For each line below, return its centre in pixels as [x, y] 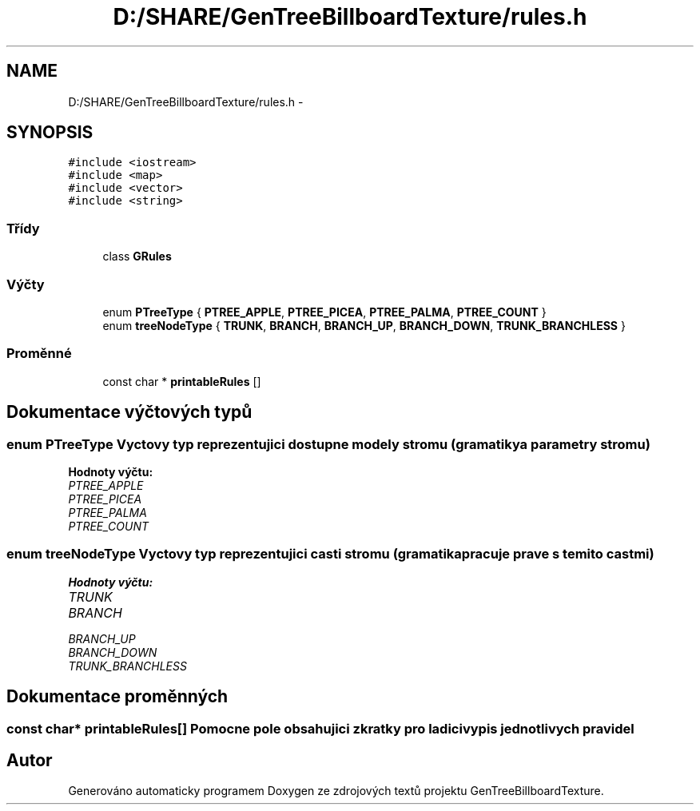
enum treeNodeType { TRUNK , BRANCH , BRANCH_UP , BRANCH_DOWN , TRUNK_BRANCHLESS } [364, 325]
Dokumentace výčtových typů [129, 412]
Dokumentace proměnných [117, 697]
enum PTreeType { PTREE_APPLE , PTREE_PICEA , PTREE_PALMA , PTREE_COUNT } [324, 312]
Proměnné [39, 354]
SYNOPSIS [50, 133]
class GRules [137, 256]
